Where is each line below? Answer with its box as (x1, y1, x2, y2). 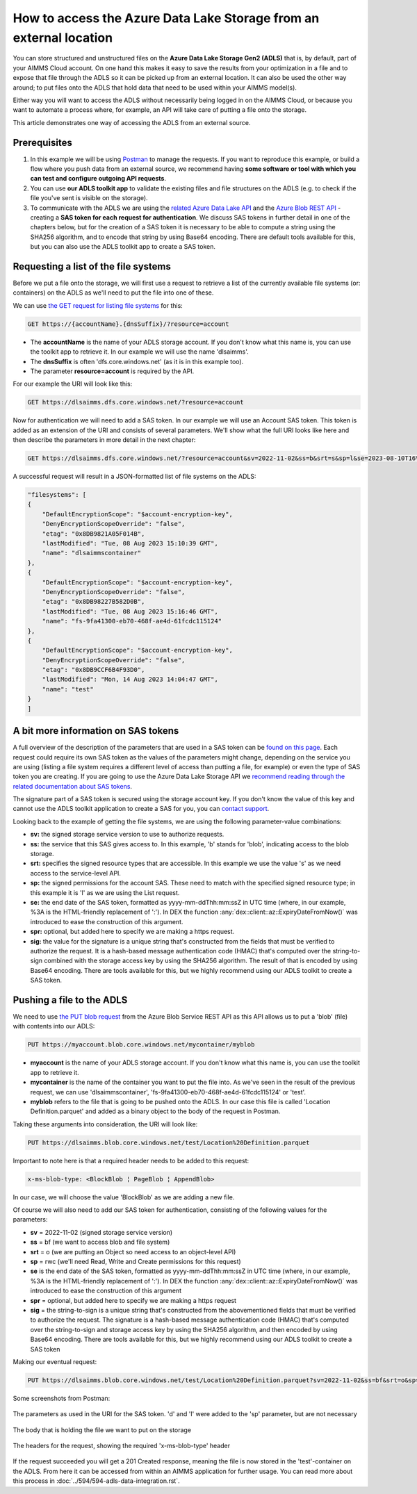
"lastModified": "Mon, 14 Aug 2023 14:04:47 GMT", (42, 675, 218, 684)
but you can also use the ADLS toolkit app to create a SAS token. (30, 243, 215, 251)
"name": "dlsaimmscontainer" (42, 549, 142, 557)
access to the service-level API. (30, 869, 122, 877)
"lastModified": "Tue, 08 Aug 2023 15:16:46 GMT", (42, 607, 218, 615)
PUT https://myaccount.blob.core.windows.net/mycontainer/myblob (27, 1041, 255, 1049)
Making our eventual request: (13, 1357, 97, 1365)
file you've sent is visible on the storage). (30, 194, 149, 202)
